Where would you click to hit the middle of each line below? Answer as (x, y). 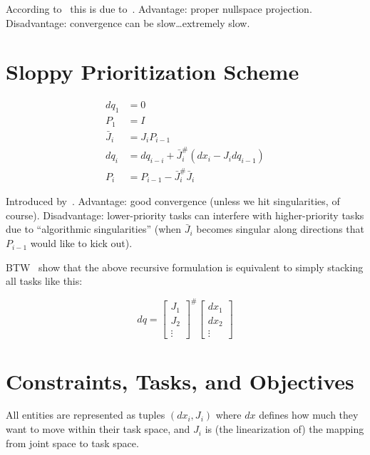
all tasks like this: (44, 281)
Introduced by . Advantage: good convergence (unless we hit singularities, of (173, 201)
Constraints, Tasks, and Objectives (180, 381)
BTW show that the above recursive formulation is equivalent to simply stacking (185, 267)
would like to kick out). (81, 243)
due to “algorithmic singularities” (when (94, 229)
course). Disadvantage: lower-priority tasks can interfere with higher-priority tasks (185, 215)
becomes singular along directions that (280, 229)
